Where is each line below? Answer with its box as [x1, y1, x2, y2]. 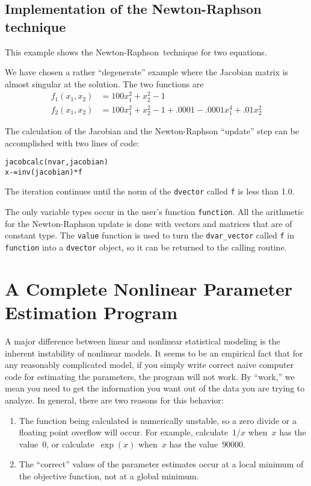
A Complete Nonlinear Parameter [5, 276, 292, 301]
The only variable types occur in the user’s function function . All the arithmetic [5, 205, 304, 218]
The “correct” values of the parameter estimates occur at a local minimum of [19, 458, 304, 470]
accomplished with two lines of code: [5, 136, 140, 149]
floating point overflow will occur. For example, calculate [19, 426, 229, 438]
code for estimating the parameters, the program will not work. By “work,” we [5, 370, 295, 382]
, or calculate [46, 437, 94, 450]
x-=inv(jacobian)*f [5, 167, 82, 176]
